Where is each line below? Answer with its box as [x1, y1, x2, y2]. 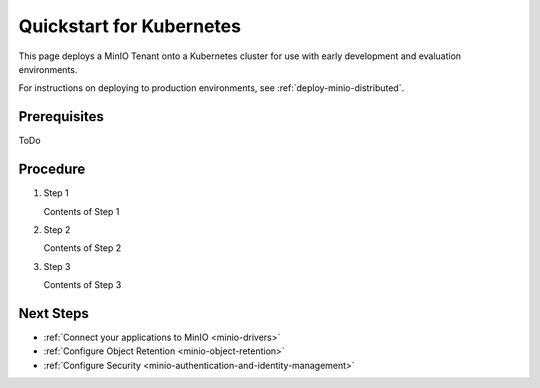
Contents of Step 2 [43, 242, 122, 254]
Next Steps [18, 305, 89, 322]
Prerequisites [18, 108, 104, 125]
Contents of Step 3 [43, 279, 122, 291]
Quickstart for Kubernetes [18, 15, 242, 37]
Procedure [18, 161, 86, 178]
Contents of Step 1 [43, 205, 120, 217]
